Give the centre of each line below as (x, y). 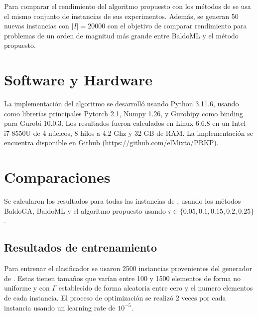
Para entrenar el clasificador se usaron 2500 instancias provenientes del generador (128, 268)
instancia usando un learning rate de (60, 307)
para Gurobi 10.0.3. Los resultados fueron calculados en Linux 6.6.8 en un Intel (125, 123)
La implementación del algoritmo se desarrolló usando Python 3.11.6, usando (122, 104)
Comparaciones (57, 177)
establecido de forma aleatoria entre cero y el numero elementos (156, 288)
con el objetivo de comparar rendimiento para (177, 26)
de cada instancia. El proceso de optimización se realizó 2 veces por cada (115, 297)
